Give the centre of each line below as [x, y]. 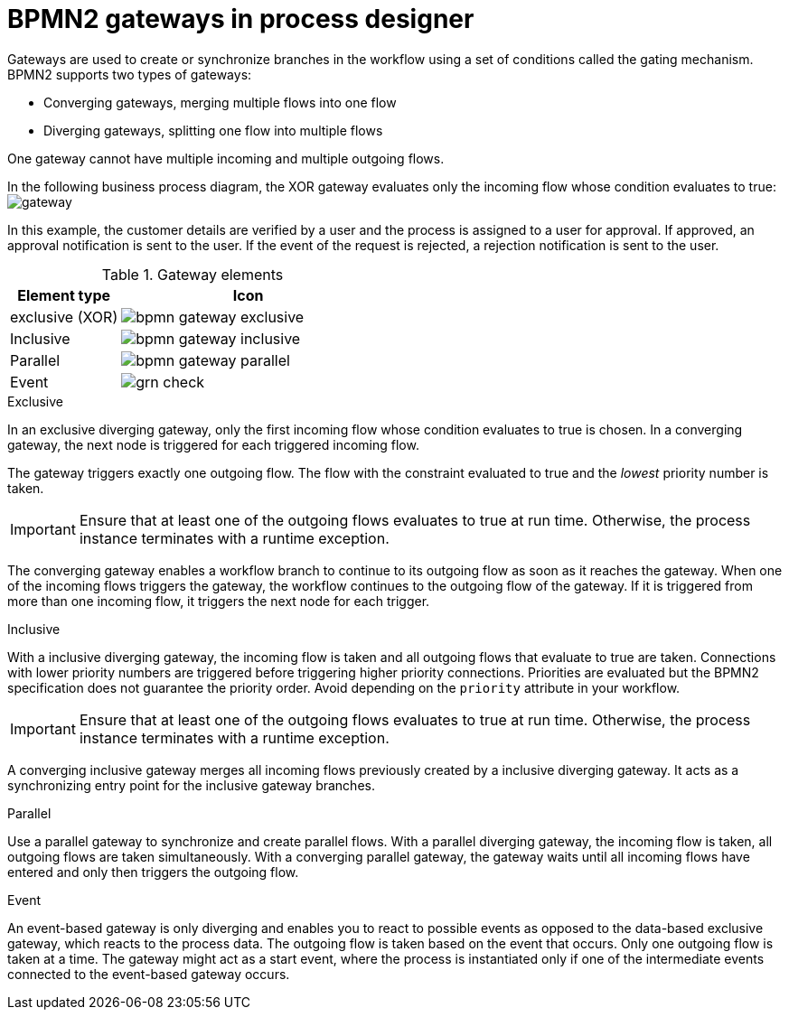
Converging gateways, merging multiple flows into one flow [220, 102]
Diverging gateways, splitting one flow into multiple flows [213, 130]
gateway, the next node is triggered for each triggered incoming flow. [213, 444]
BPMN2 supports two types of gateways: [130, 74]
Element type [64, 295]
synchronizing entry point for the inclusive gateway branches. [191, 785]
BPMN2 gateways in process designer [241, 19]
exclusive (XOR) [64, 317]
